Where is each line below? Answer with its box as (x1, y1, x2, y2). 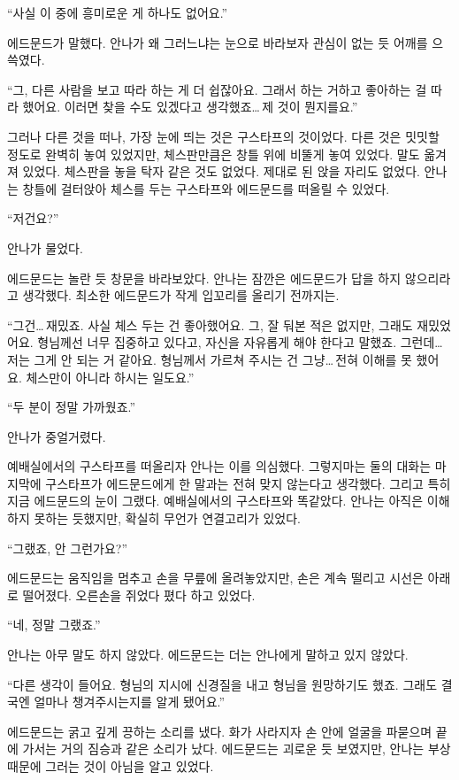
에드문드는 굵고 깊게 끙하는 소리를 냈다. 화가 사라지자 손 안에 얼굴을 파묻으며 (7, 722, 432, 740)
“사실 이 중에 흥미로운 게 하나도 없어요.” (7, 4, 228, 21)
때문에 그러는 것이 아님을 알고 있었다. (7, 757, 214, 775)
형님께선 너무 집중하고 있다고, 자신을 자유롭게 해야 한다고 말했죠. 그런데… (37, 333, 443, 351)
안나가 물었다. (7, 238, 83, 257)
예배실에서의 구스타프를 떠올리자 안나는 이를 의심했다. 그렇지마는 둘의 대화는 (7, 457, 432, 475)
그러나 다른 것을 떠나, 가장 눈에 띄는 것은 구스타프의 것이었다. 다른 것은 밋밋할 (7, 127, 440, 145)
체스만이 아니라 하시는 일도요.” (26, 367, 195, 386)
